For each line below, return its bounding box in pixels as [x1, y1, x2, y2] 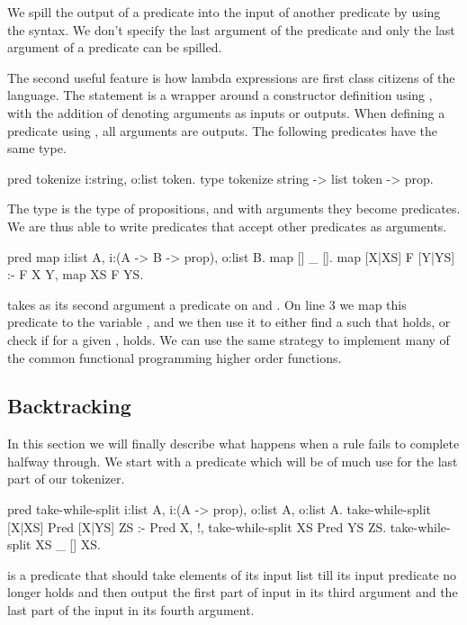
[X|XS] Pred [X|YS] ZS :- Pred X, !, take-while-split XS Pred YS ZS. [7, 517, 387, 536]
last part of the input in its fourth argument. [7, 601, 255, 620]
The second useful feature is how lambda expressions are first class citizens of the [7, 68, 455, 86]
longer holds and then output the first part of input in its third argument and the [7, 583, 458, 602]
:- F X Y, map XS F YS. [7, 265, 144, 284]
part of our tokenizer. [7, 469, 125, 488]
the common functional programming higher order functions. [7, 348, 342, 367]
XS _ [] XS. [35, 535, 101, 554]
